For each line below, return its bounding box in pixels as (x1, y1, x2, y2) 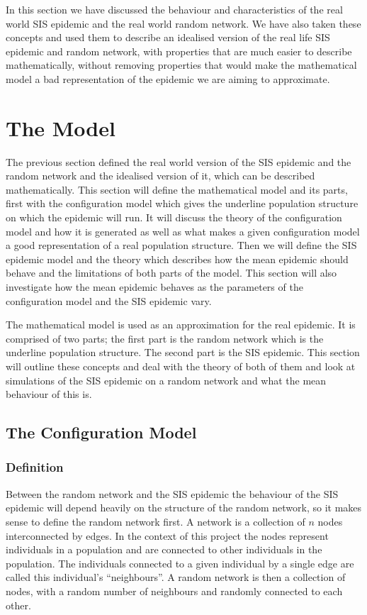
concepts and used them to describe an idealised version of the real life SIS (6, 30, 330, 45)
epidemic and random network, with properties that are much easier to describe (6, 43, 352, 58)
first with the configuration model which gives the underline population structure (6, 196, 358, 211)
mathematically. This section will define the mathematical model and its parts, (6, 182, 348, 196)
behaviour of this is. (6, 387, 92, 401)
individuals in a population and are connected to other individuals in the (6, 542, 322, 557)
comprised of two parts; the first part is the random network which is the (6, 331, 324, 345)
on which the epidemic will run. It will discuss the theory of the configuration (6, 210, 342, 225)
